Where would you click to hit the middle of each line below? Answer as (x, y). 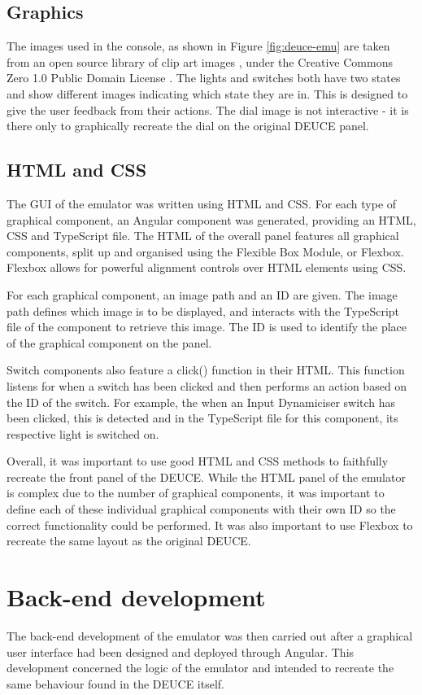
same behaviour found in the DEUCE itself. (115, 683)
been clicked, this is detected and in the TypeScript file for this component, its (202, 418)
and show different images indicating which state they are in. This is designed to (207, 93)
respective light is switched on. (83, 433)
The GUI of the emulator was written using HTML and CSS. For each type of (202, 203)
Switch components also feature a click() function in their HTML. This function (206, 370)
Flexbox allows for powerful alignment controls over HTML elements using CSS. (207, 267)
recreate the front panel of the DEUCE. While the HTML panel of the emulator (206, 476)
